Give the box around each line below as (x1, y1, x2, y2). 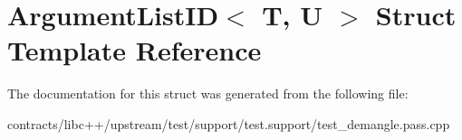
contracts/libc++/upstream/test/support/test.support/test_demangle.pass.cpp (7, 114, 450, 133)
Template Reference (7, 32, 262, 69)
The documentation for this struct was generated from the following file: (7, 84, 409, 103)
